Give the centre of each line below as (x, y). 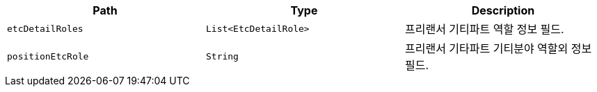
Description (503, 10)
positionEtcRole (48, 56)
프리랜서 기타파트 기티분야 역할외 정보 (498, 48)
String (222, 56)
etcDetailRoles (45, 28)
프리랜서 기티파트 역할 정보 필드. (484, 29)
